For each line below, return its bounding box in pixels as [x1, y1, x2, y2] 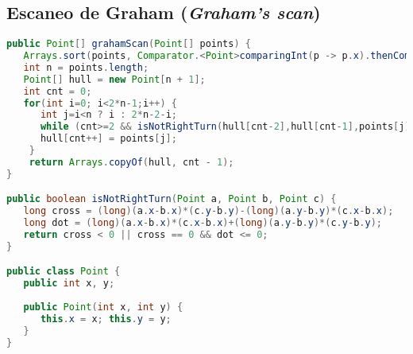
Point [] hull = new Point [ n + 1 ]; [23, 73, 206, 85]
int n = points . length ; [23, 61, 149, 73]
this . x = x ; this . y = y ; [40, 313, 172, 325]
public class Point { [6, 266, 121, 278]
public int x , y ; [23, 278, 115, 290]
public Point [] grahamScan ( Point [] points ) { [6, 38, 251, 50]
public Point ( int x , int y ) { [23, 301, 183, 313]
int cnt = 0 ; [23, 85, 92, 97]
